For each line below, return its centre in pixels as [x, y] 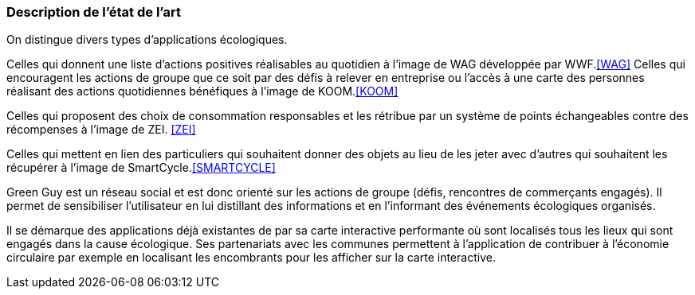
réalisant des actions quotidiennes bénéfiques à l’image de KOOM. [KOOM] [202, 91]
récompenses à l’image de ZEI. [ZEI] [101, 130]
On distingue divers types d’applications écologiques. [147, 40]
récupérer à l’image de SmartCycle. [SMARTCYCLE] [141, 168]
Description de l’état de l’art [94, 12]
